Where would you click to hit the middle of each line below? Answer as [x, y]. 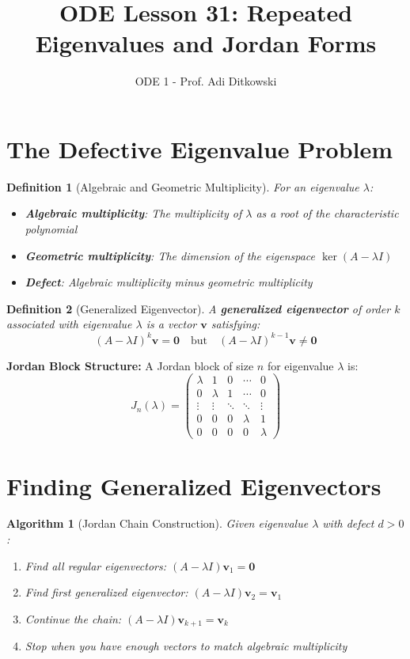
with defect [348, 523]
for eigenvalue [300, 365]
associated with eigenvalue [69, 324]
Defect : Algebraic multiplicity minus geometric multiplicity [169, 282]
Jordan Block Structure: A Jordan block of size [130, 365]
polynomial [51, 229]
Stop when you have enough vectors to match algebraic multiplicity [186, 646]
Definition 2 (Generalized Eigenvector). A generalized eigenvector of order [199, 308]
